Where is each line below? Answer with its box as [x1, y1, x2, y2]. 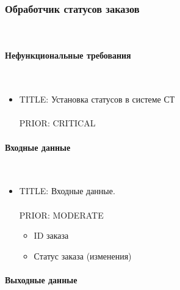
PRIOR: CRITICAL [19, 117, 96, 129]
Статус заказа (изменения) [34, 249, 132, 262]
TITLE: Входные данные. [19, 184, 115, 197]
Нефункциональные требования [5, 49, 131, 62]
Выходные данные [5, 273, 77, 286]
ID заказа [34, 229, 69, 242]
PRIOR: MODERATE [19, 208, 104, 221]
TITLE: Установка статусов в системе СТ [19, 93, 175, 106]
